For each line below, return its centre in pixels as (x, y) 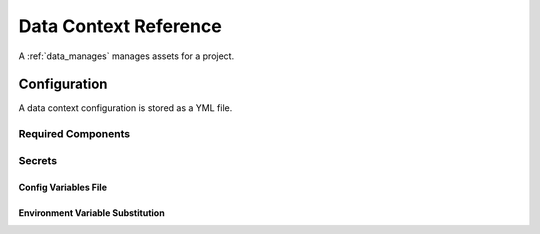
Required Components (74, 134)
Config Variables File (62, 187)
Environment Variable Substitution (91, 212)
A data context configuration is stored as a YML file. (125, 108)
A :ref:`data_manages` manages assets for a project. (126, 56)
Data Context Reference (120, 26)
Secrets (38, 160)
